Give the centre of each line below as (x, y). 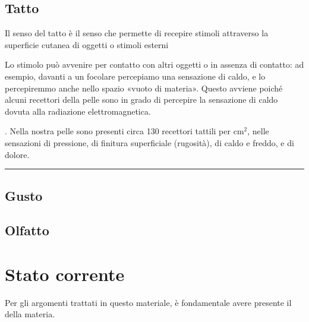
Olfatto (27, 230)
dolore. (17, 154)
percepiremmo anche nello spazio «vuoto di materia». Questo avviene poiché (144, 88)
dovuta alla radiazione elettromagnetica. (78, 111)
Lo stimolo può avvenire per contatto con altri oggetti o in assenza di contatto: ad (154, 64)
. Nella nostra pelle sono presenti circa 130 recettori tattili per (118, 131)
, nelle (258, 131)
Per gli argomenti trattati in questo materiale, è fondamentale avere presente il (148, 302)
